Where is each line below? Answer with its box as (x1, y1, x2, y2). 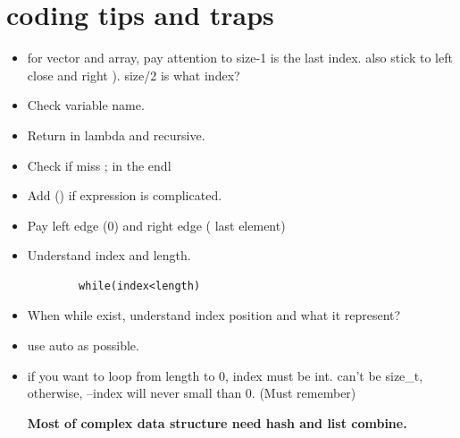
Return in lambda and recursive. (27, 125, 205, 144)
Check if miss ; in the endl (27, 156, 171, 174)
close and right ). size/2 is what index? (27, 65, 240, 84)
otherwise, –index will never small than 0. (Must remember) (27, 383, 356, 402)
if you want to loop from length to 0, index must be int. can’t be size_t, (27, 366, 423, 384)
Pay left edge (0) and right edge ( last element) (27, 215, 286, 234)
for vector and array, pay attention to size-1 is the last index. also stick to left (27, 48, 453, 67)
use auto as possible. (27, 336, 139, 355)
